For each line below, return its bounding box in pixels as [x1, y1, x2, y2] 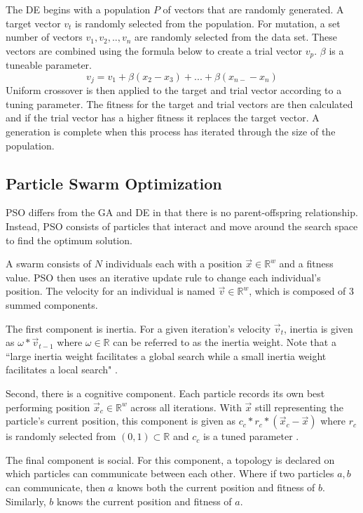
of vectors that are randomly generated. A [163, 2, 344, 16]
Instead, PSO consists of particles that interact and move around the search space [6, 219, 358, 234]
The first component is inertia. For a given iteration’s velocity [6, 321, 271, 335]
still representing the [255, 399, 343, 414]
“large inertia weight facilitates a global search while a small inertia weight [6, 348, 327, 363]
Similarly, [6, 493, 46, 508]
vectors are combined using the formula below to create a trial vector [6, 43, 303, 58]
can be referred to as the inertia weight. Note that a [113, 335, 336, 349]
